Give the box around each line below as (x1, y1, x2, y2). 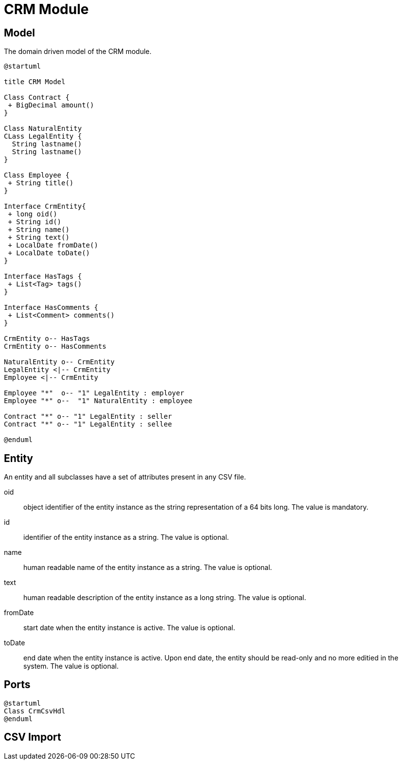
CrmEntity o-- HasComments (4, 342, 106, 351)
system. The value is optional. (23, 662, 119, 671)
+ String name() (8, 226, 70, 234)
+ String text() (8, 233, 70, 242)
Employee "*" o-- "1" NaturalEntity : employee (4, 397, 192, 405)
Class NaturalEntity (4, 124, 82, 133)
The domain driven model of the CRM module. (4, 47, 152, 56)
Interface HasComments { (4, 303, 98, 312)
